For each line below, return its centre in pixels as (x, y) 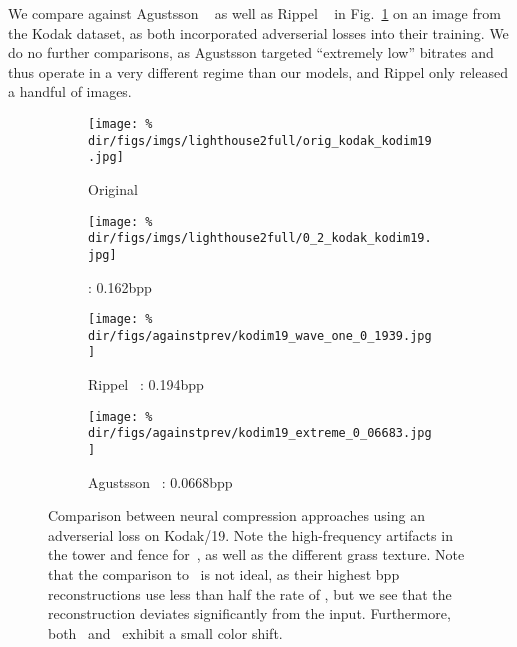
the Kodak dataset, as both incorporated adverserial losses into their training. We (258, 32)
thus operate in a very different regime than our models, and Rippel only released (258, 71)
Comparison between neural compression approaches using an (236, 515)
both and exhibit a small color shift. (165, 632)
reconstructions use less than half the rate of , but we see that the (250, 593)
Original (113, 188)
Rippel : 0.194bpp (146, 384)
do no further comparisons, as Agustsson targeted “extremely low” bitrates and (251, 52)
